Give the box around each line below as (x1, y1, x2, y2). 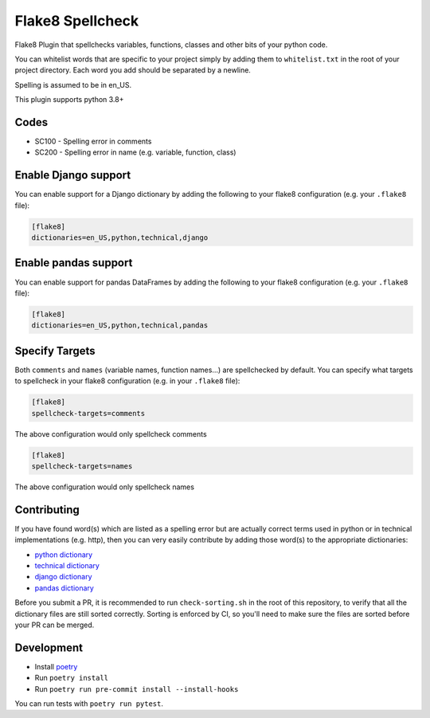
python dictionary (34, 550, 93, 559)
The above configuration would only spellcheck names (14, 482, 195, 492)
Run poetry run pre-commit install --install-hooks (34, 684, 239, 693)
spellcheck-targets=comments (31, 409, 146, 418)
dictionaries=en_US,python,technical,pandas (31, 321, 209, 330)
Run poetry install (34, 673, 109, 683)
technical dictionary (34, 561, 100, 571)
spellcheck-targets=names (31, 461, 133, 470)
